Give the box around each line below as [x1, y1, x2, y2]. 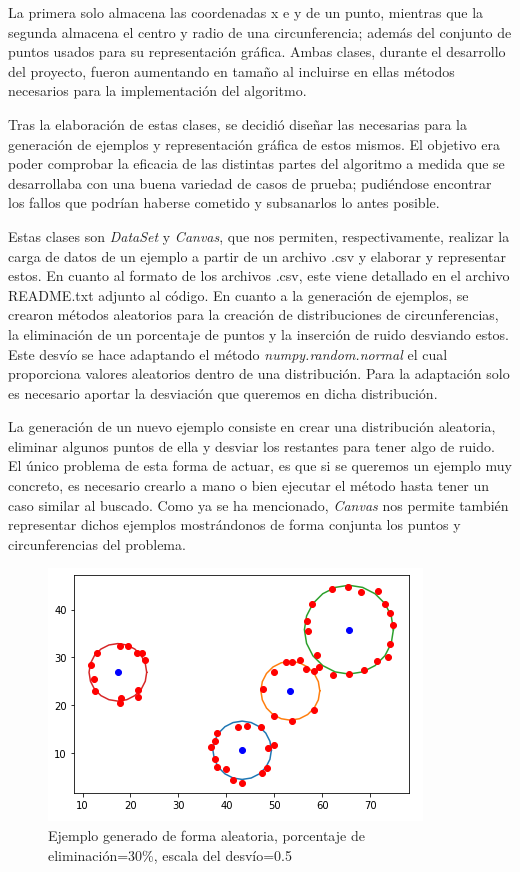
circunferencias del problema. [8, 533, 186, 554]
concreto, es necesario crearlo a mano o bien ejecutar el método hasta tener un [8, 475, 490, 496]
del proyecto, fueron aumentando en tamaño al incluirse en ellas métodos [8, 60, 455, 81]
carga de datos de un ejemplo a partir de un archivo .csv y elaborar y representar [8, 245, 506, 266]
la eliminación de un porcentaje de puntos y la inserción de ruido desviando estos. [8, 323, 510, 344]
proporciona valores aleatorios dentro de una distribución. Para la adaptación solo [8, 363, 510, 384]
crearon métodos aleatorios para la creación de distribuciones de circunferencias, [8, 304, 499, 325]
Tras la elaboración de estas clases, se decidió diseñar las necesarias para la [8, 113, 468, 134]
